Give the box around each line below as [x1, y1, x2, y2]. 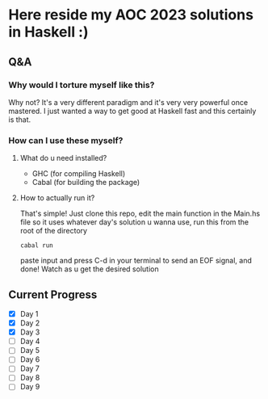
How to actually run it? [19, 193, 95, 203]
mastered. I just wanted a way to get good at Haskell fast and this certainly [8, 106, 257, 115]
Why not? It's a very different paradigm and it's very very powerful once [8, 97, 249, 107]
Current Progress [8, 288, 98, 301]
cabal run [19, 241, 54, 250]
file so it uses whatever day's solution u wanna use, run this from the [19, 217, 249, 227]
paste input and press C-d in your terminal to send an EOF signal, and [19, 256, 252, 266]
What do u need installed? [19, 153, 107, 163]
